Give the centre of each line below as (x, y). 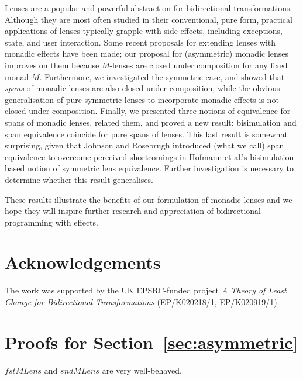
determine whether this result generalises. (79, 179)
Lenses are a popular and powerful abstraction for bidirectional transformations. (149, 8)
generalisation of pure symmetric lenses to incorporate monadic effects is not (142, 99)
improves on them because (52, 65)
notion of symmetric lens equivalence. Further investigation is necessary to (160, 168)
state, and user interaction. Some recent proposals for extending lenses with (140, 42)
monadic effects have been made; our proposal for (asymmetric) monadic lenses (147, 53)
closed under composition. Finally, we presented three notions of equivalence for (148, 111)
